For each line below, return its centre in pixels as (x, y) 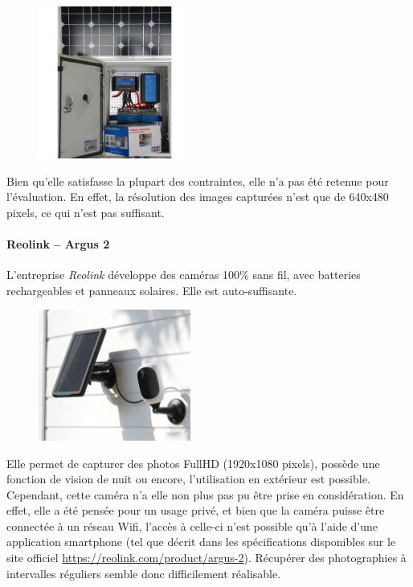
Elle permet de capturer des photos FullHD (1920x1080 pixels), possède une (193, 463)
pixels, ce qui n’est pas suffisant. (86, 212)
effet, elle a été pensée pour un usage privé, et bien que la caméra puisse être (196, 510)
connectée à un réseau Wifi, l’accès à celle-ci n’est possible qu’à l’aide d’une (192, 525)
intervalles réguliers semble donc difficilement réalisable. (144, 573)
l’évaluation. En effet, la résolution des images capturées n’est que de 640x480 (198, 197)
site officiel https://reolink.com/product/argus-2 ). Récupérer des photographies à (206, 558)
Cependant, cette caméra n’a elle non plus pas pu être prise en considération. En (205, 494)
